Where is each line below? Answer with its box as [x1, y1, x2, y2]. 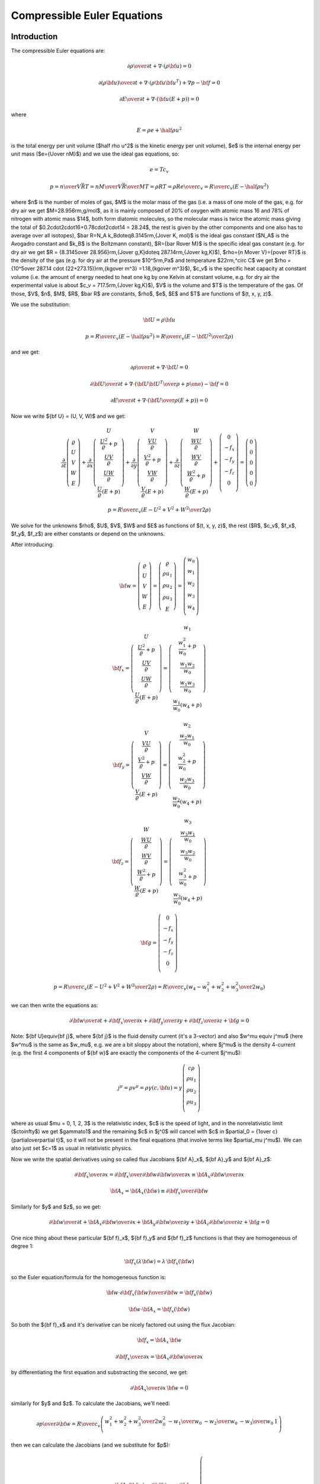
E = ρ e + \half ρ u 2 [136, 125, 182, 134]
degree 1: [11, 1242, 34, 1250]
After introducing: [11, 541, 54, 548]
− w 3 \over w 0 [239, 1418, 274, 1426]
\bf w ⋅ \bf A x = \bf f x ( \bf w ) [128, 1306, 190, 1314]
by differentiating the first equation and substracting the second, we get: [11, 1369, 188, 1376]
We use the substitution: [11, 301, 71, 308]
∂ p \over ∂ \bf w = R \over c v [36, 1420, 101, 1429]
